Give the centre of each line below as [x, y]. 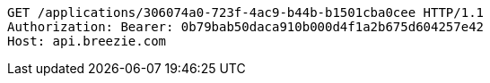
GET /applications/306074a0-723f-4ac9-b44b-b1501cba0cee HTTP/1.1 [246, 12]
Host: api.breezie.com [87, 41]
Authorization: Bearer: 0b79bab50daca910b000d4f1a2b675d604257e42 [246, 27]
